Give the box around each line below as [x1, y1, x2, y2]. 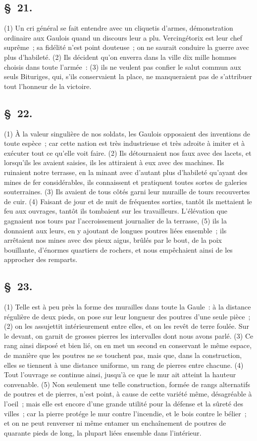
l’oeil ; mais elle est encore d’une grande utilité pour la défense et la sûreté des [4, 398, 244, 409]
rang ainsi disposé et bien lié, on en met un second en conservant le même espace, [4, 340, 252, 351]
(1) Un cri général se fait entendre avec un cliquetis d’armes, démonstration [4, 23, 233, 33]
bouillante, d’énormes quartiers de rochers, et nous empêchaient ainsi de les [4, 244, 233, 255]
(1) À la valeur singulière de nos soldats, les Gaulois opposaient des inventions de [4, 128, 251, 138]
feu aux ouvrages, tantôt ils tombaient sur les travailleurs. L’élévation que [4, 206, 228, 216]
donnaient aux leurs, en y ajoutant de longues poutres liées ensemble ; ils [4, 225, 227, 235]
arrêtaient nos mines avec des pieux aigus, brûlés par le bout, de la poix [4, 235, 222, 245]
